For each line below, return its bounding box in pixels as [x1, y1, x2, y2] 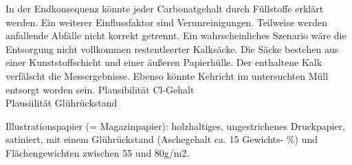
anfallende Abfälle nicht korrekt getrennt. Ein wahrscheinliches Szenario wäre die [5, 28, 346, 43]
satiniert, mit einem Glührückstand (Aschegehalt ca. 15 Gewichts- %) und [5, 132, 318, 146]
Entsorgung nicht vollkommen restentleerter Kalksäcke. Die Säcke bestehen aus [5, 41, 339, 56]
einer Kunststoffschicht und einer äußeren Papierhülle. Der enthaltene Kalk [5, 55, 322, 69]
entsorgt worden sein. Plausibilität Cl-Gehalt [5, 82, 195, 96]
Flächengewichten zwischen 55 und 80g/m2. [5, 145, 190, 159]
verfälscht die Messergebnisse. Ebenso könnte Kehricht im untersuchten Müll [5, 68, 329, 82]
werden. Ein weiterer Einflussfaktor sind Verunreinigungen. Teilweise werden [5, 14, 328, 29]
